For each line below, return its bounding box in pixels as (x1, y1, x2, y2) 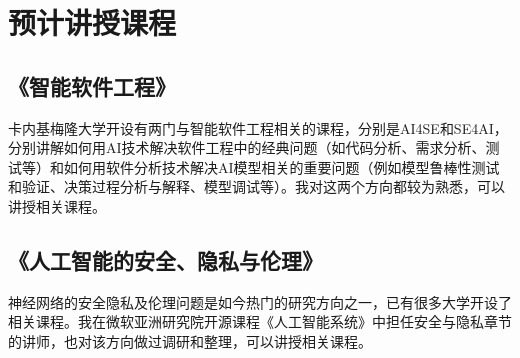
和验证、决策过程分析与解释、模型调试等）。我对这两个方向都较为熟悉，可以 (8, 176, 505, 197)
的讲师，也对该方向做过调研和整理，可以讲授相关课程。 (8, 330, 372, 351)
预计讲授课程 (8, 2, 177, 43)
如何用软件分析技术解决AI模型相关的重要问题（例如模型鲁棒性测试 (63, 156, 500, 177)
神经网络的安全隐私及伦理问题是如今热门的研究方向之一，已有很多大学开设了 (8, 291, 512, 312)
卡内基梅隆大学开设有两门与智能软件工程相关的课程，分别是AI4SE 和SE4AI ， (8, 117, 508, 138)
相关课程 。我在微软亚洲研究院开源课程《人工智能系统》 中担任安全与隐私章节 (8, 311, 512, 332)
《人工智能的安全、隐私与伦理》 (8, 244, 323, 275)
